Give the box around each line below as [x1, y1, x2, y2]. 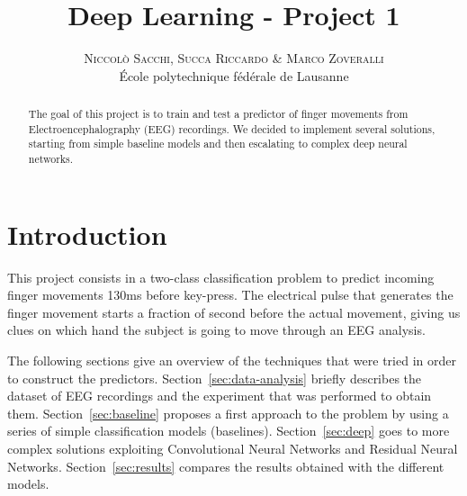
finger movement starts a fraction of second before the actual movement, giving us [7, 302, 461, 321]
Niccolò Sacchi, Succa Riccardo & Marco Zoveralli [84, 49, 384, 68]
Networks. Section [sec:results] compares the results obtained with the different [7, 456, 445, 475]
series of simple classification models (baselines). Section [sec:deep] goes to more [7, 421, 450, 440]
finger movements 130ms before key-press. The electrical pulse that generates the [7, 285, 454, 304]
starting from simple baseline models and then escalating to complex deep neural [28, 136, 408, 151]
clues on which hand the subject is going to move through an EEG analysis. [7, 320, 426, 339]
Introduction [7, 215, 167, 252]
